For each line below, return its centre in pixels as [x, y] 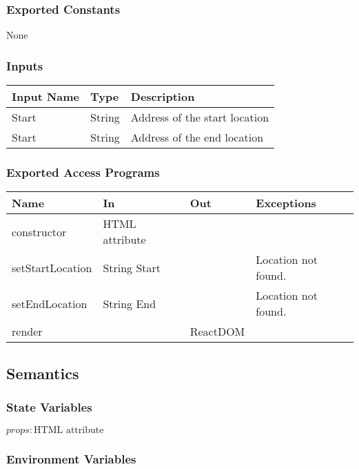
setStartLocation [52, 267]
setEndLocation [50, 303]
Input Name [46, 97]
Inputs [25, 65]
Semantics [43, 373]
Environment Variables [71, 459]
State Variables [49, 406]
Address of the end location [197, 137]
